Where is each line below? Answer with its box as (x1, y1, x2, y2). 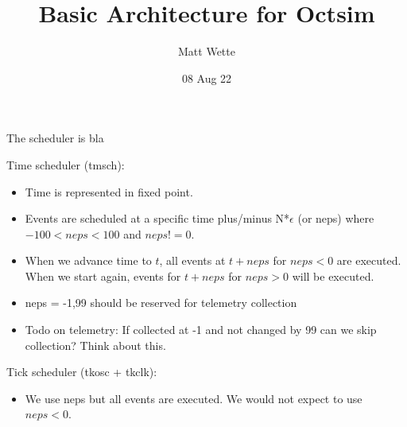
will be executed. (292, 267, 374, 284)
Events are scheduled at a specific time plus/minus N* (25, 210, 290, 227)
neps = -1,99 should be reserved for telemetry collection (25, 294, 297, 311)
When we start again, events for (25, 267, 181, 284)
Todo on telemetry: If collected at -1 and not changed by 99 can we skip (25, 321, 377, 338)
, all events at (159, 252, 226, 269)
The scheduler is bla (6, 130, 104, 146)
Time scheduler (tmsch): (6, 156, 125, 173)
